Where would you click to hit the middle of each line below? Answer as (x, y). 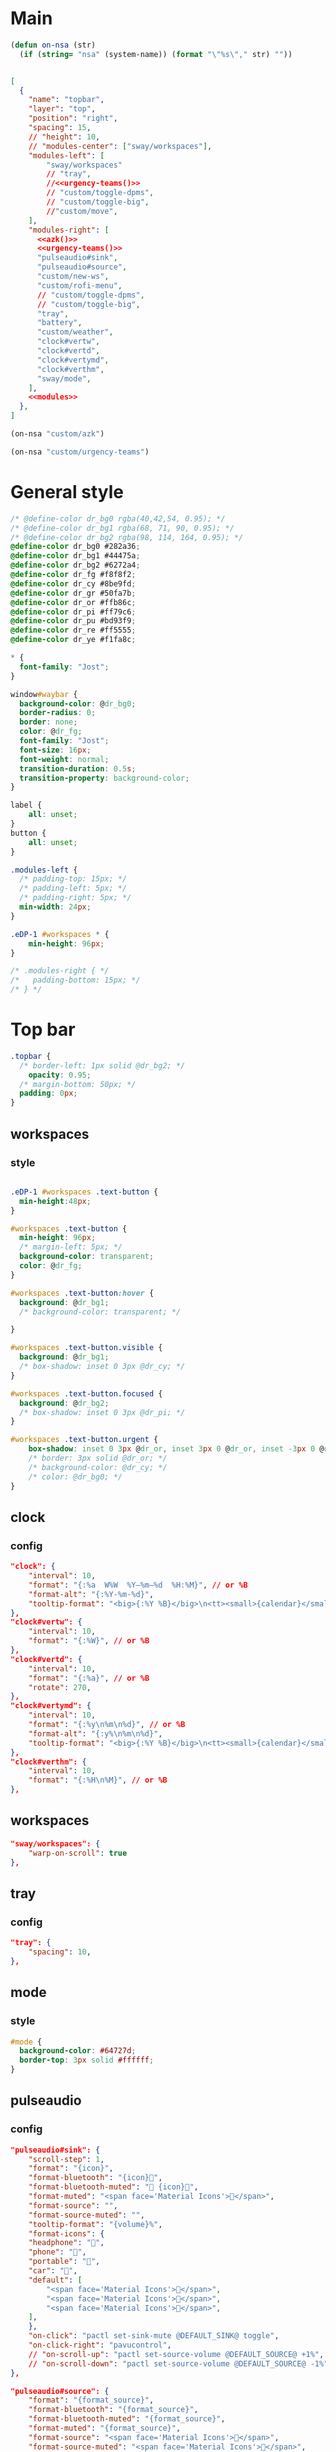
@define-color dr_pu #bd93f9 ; (73, 621)
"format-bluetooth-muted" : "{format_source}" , (127, 2419)
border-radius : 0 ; (58, 713)
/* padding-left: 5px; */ (73, 888)
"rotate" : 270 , (60, 1687)
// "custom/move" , (82, 211)
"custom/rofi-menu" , (79, 285)
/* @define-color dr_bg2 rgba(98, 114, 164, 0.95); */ (127, 537)
